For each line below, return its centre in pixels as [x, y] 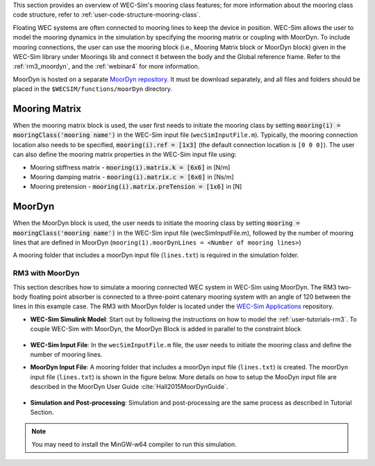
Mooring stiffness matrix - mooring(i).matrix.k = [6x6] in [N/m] [130, 167]
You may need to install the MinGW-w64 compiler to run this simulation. [134, 444]
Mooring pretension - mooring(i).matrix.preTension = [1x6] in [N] [136, 187]
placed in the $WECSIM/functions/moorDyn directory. [93, 89]
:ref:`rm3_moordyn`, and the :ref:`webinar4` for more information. [106, 67]
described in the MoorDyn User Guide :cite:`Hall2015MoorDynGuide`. [129, 387]
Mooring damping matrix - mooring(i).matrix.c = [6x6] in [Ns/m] [132, 176]
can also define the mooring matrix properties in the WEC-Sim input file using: [125, 155]
